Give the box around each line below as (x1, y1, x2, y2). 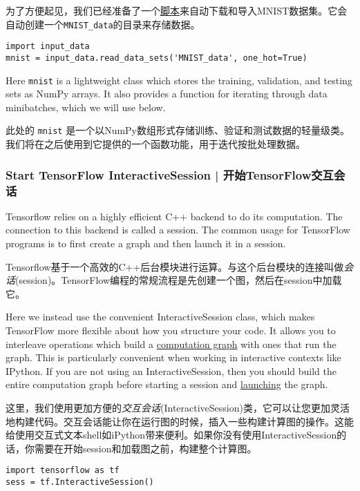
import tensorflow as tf (6, 465, 120, 476)
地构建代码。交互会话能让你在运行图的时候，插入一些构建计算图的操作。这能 (6, 414, 354, 428)
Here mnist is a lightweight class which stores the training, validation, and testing (6, 73, 352, 87)
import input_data (6, 41, 90, 52)
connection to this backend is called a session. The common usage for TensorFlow (6, 222, 350, 237)
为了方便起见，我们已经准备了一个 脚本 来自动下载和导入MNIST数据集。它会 (6, 3, 348, 17)
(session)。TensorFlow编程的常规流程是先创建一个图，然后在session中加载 (15, 273, 342, 287)
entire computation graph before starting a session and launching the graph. (6, 377, 328, 392)
